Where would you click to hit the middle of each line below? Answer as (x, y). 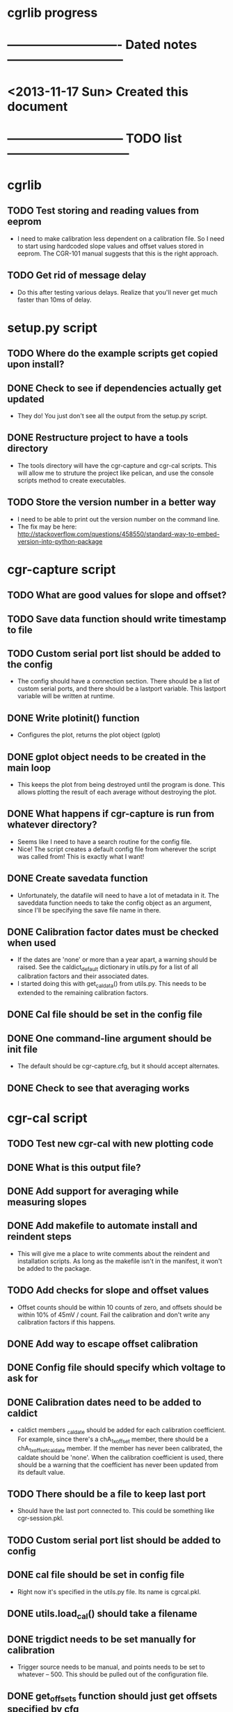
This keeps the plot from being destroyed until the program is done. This (121, 784)
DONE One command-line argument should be (110, 1038)
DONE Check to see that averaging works (98, 1088)
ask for (23, 1379)
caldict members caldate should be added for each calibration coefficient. (121, 1431)
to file (20, 630)
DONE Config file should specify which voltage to (116, 1367)
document (38, 106)
